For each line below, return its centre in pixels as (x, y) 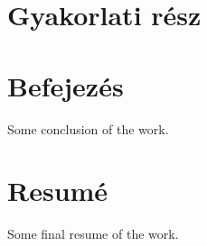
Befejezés (66, 85)
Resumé (58, 191)
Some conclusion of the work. (88, 128)
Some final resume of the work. (93, 234)
